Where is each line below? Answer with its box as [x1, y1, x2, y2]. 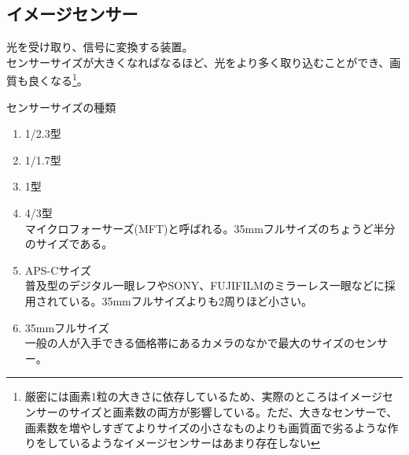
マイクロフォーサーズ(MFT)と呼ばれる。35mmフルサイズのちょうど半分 [24, 220, 396, 236]
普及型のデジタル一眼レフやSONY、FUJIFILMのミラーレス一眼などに [24, 277, 385, 294]
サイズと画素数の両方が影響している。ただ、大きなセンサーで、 [68, 403, 398, 420]
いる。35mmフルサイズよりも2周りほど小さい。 [68, 292, 312, 309]
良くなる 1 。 [28, 70, 88, 89]
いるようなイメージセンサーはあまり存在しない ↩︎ [68, 435, 320, 451]
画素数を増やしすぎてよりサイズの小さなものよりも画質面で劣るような [24, 419, 388, 435]
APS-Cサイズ [24, 261, 91, 278]
